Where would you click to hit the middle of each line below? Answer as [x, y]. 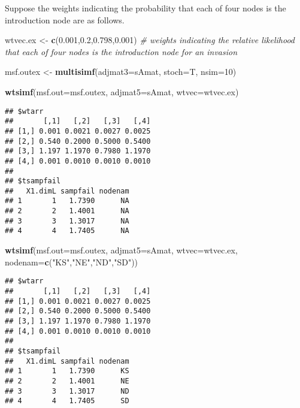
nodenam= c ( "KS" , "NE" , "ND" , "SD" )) [72, 262]
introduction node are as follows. [65, 19]
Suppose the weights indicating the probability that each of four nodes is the [146, 8]
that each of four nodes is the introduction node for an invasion [121, 51]
